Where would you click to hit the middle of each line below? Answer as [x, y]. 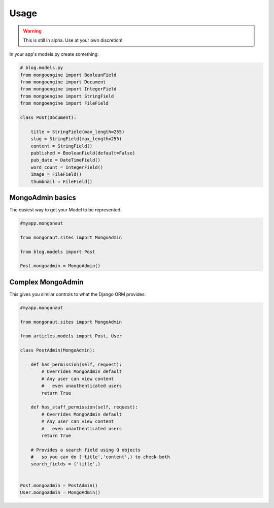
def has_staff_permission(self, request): [84, 407]
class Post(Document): [48, 118]
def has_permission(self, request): [76, 364]
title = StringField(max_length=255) [78, 132]
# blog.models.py [42, 68]
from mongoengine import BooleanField [68, 75]
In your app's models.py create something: [54, 54]
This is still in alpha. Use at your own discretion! [73, 40]
